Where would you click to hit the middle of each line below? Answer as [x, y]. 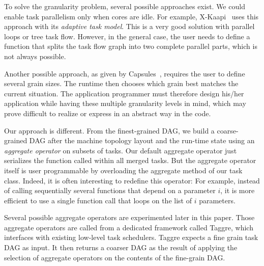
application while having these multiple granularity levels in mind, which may [125, 103]
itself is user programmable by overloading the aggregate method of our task [123, 170]
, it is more [238, 190]
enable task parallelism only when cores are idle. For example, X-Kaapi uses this [131, 16]
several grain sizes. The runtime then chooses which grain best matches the [121, 83]
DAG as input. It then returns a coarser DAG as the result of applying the [121, 247]
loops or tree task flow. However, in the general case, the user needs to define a [127, 36]
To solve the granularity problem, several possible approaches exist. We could [125, 6]
